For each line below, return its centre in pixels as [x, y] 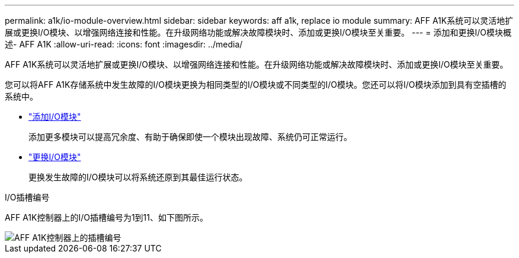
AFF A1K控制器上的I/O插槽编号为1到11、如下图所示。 [107, 217]
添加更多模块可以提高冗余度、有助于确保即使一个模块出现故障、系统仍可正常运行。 [190, 137]
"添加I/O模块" [55, 117]
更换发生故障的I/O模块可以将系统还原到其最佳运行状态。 [138, 177]
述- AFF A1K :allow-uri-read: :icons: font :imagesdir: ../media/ [124, 44]
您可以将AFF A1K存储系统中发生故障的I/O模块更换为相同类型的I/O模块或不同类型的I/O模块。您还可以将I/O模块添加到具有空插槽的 [256, 85]
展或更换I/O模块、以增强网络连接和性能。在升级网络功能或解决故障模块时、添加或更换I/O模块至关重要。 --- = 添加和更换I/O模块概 [258, 32]
